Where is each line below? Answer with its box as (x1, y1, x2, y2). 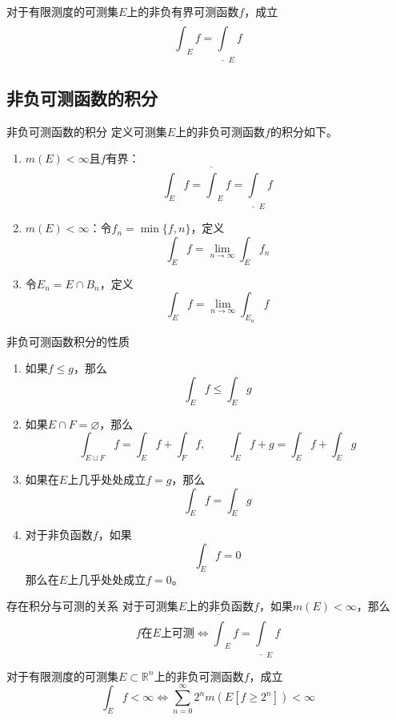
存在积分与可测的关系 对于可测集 (6, 597, 178, 614)
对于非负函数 (25, 526, 93, 543)
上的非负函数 (186, 597, 254, 614)
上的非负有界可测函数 (126, 3, 239, 19)
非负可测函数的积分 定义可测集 (6, 123, 167, 139)
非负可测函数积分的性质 (6, 332, 130, 349)
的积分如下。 (270, 123, 338, 139)
